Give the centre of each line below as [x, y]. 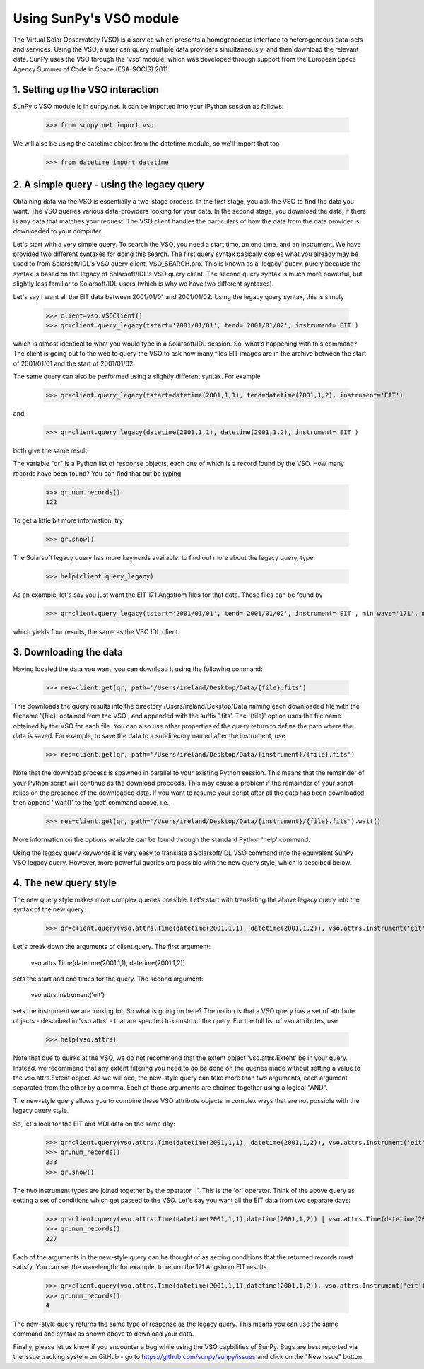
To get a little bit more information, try [68, 520]
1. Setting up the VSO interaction [86, 89]
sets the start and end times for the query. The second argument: [108, 979]
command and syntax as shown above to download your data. [104, 1334]
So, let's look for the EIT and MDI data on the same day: [94, 1124]
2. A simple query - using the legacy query [109, 184]
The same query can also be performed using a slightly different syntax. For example [137, 377]
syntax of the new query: [49, 909]
